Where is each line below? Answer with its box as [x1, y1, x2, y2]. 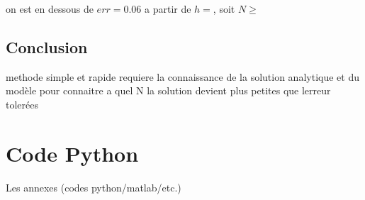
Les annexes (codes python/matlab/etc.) [6, 179, 181, 194]
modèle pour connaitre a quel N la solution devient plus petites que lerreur [6, 83, 331, 98]
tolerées [6, 96, 38, 111]
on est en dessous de [6, 1, 94, 16]
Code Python [6, 138, 139, 167]
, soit [213, 1, 235, 16]
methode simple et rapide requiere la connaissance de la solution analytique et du [6, 69, 359, 84]
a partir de [145, 1, 191, 16]
